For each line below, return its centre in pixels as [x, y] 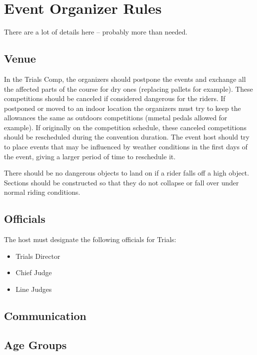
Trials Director [38, 256]
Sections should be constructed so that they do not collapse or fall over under [121, 182]
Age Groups [35, 344]
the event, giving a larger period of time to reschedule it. [90, 156]
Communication [45, 316]
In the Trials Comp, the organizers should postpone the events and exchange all [125, 79]
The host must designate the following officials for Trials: [90, 239]
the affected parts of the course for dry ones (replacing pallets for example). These [128, 89]
